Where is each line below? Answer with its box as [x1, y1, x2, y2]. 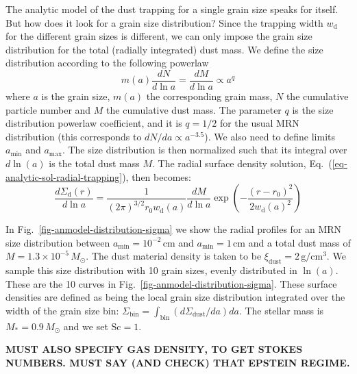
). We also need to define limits [204, 129, 335, 143]
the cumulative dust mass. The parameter [106, 102, 282, 116]
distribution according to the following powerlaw [5, 55, 209, 70]
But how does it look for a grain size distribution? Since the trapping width [5, 15, 323, 29]
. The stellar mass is [238, 303, 324, 317]
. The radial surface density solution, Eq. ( [152, 156, 332, 170]
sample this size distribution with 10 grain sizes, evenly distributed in [5, 263, 297, 277]
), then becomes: [122, 169, 191, 184]
